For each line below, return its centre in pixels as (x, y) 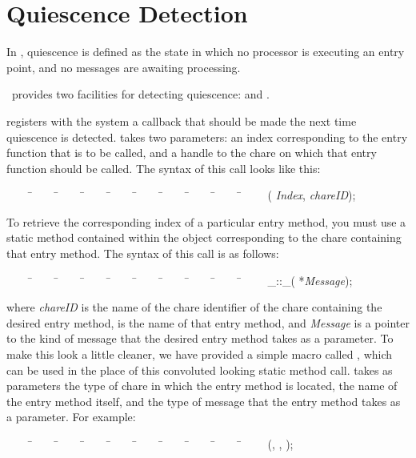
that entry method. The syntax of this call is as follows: (143, 253)
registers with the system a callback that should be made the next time (182, 121)
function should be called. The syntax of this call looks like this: (164, 168)
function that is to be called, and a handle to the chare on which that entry (192, 153)
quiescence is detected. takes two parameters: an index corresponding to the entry (207, 137)
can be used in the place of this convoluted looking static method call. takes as (200, 370)
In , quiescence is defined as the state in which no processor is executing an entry (206, 52)
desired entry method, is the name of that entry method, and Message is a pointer (208, 322)
